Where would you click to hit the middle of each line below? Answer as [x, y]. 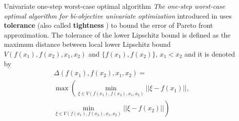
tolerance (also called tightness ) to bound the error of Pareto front [109, 25]
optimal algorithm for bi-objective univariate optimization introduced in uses [118, 15]
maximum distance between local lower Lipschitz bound [87, 44]
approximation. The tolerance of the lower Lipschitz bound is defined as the [117, 34]
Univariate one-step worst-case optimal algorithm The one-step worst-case [115, 6]
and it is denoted [210, 53]
